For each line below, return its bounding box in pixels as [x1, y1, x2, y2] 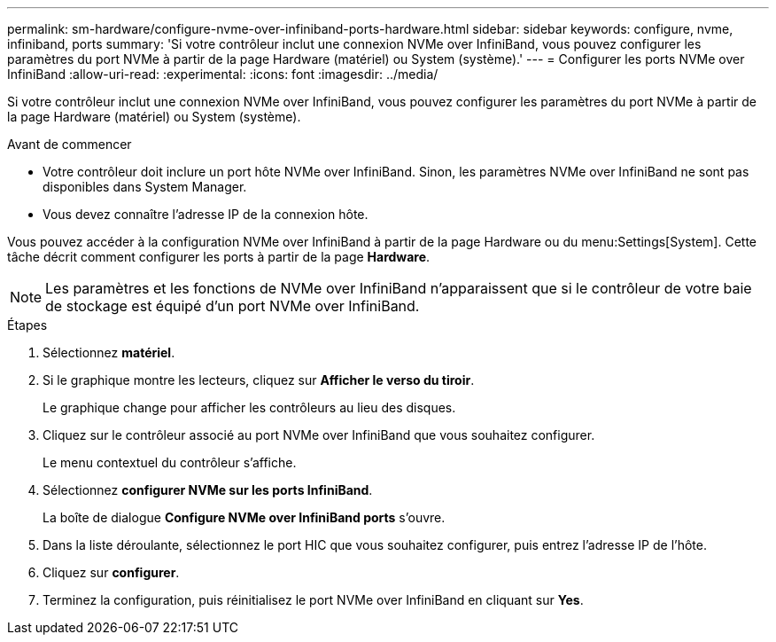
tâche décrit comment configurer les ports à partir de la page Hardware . [7, 249, 431, 264]
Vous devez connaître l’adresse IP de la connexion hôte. [43, 207, 369, 222]
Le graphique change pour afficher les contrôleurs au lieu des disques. [43, 400, 456, 415]
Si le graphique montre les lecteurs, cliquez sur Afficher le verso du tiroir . [43, 372, 475, 388]
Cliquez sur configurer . [43, 565, 180, 580]
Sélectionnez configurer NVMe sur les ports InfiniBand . [43, 482, 373, 497]
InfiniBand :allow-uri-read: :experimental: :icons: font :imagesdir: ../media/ [7, 67, 438, 82]
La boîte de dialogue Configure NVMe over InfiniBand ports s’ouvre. [43, 510, 446, 525]
